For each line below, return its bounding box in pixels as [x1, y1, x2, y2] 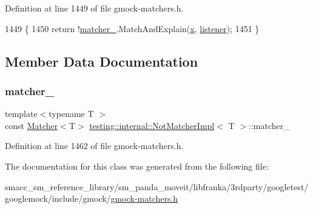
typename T [49, 107, 94, 120]
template [5, 107, 38, 120]
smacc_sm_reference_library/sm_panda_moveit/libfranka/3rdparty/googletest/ [5, 180, 309, 193]
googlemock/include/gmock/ [5, 192, 111, 205]
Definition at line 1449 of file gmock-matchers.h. [5, 2, 184, 14]
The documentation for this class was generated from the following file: [5, 159, 269, 172]
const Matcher [5, 119, 58, 131]
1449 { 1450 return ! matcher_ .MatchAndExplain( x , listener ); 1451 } [5, 22, 260, 35]
